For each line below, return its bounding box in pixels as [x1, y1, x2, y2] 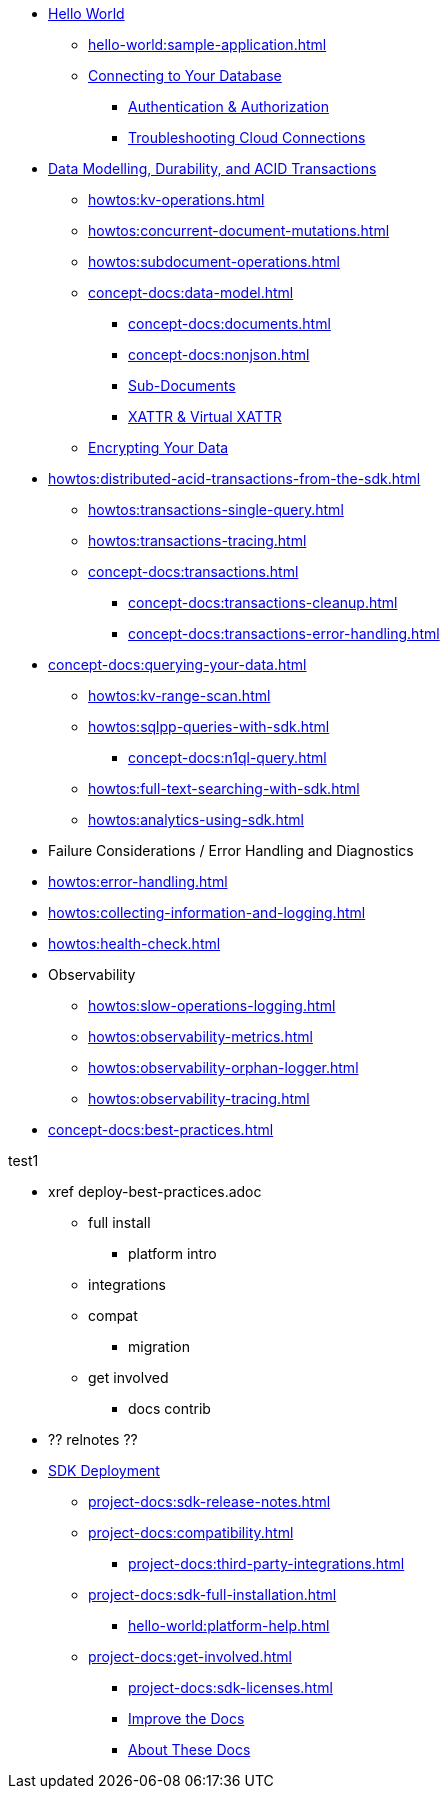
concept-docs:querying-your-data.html [48, 656, 307, 673]
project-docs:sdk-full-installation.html [88, 1586, 337, 1603]
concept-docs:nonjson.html [128, 346, 310, 363]
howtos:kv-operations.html [88, 191, 265, 208]
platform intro [128, 1245, 217, 1262]
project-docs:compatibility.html [88, 1524, 294, 1541]
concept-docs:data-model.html [88, 284, 294, 301]
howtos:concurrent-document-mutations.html [88, 222, 390, 239]
